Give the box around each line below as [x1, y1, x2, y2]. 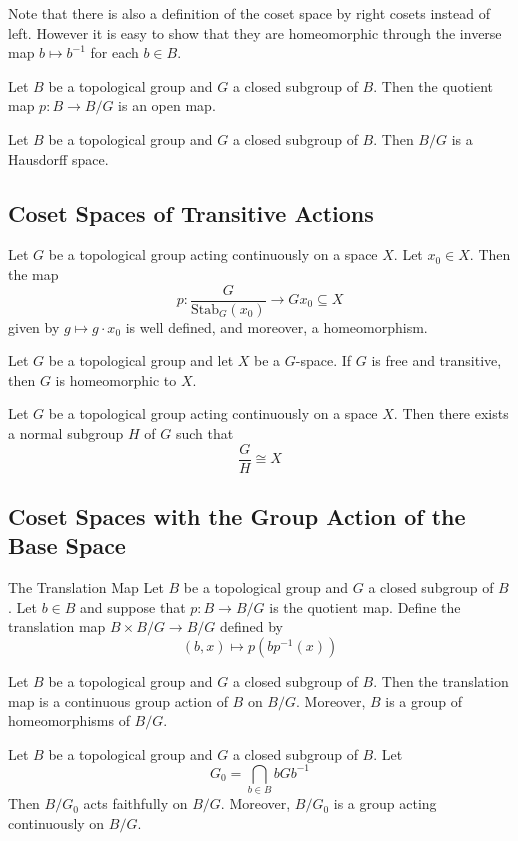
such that [175, 422, 234, 443]
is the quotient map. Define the [269, 596, 461, 617]
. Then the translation [373, 671, 509, 692]
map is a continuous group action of [8, 690, 228, 711]
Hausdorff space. [8, 148, 109, 169]
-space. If [295, 350, 352, 371]
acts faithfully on [83, 793, 188, 814]
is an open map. [118, 95, 216, 116]
